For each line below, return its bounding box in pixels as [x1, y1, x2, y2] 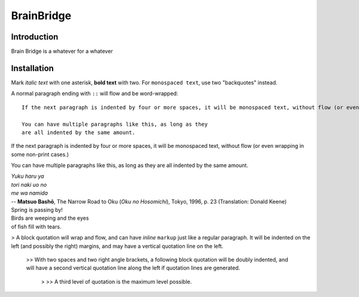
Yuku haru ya [11, 172, 44, 180]
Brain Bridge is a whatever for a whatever [11, 48, 113, 55]
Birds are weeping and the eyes [11, 214, 89, 222]
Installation [11, 63, 54, 73]
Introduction [11, 32, 59, 42]
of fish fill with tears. [11, 223, 62, 230]
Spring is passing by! [11, 207, 63, 214]
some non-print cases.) [11, 150, 69, 158]
